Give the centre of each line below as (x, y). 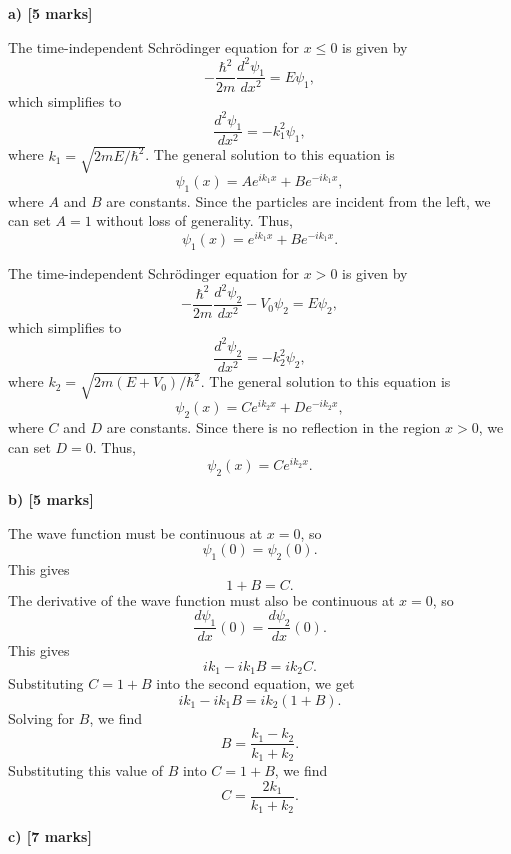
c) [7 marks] (50, 836)
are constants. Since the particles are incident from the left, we (298, 200)
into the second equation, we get (255, 683)
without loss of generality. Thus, (195, 220)
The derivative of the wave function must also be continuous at (201, 599)
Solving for (41, 717)
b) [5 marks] (51, 499)
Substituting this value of (85, 770)
